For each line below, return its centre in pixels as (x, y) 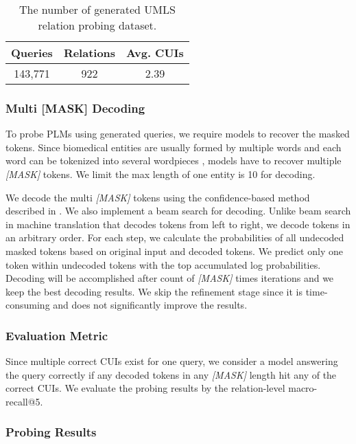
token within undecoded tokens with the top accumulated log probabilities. (163, 264)
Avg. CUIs (155, 53)
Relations (90, 53)
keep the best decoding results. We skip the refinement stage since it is (154, 291)
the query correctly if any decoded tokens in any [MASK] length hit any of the (171, 374)
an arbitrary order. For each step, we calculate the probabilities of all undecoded (175, 237)
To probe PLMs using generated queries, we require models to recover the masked (178, 134)
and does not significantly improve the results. (150, 305)
